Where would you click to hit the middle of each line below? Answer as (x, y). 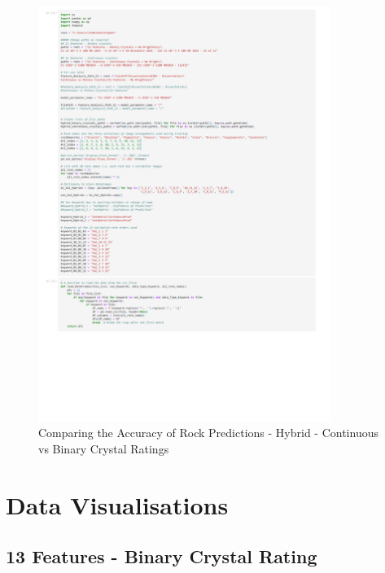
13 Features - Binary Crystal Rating (162, 556)
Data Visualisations (117, 504)
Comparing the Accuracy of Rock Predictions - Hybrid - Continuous (208, 433)
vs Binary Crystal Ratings (104, 448)
